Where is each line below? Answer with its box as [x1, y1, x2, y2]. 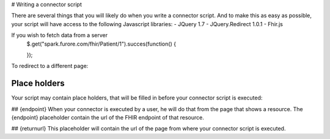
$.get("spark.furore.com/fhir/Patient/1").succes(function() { [26, 40, 177, 47]
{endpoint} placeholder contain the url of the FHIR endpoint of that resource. [11, 114, 204, 121]
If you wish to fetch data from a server [11, 32, 108, 39]
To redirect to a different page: [11, 63, 89, 70]
